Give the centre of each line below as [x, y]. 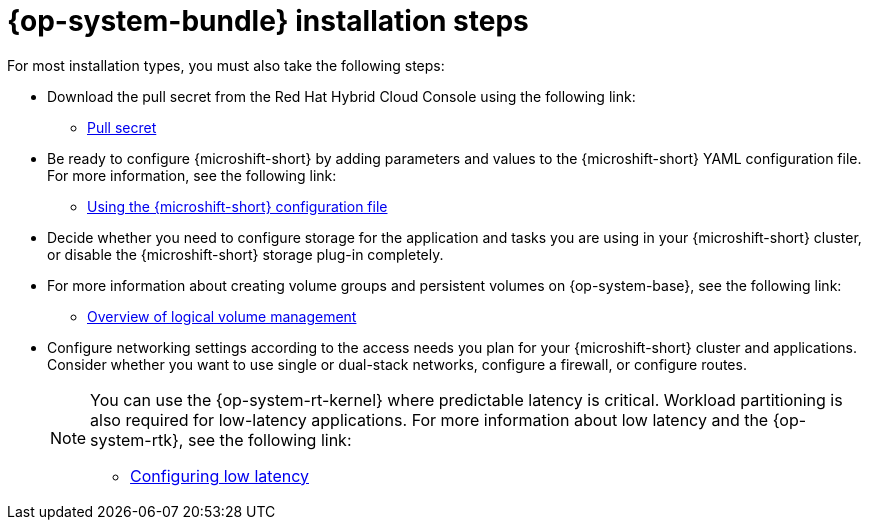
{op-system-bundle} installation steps [268, 21]
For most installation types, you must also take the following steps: [226, 65]
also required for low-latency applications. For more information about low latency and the [429, 419]
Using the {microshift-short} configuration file [237, 206]
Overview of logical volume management [222, 316]
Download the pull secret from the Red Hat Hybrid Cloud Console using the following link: [341, 96]
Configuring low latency [219, 475]
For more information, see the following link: [192, 175]
